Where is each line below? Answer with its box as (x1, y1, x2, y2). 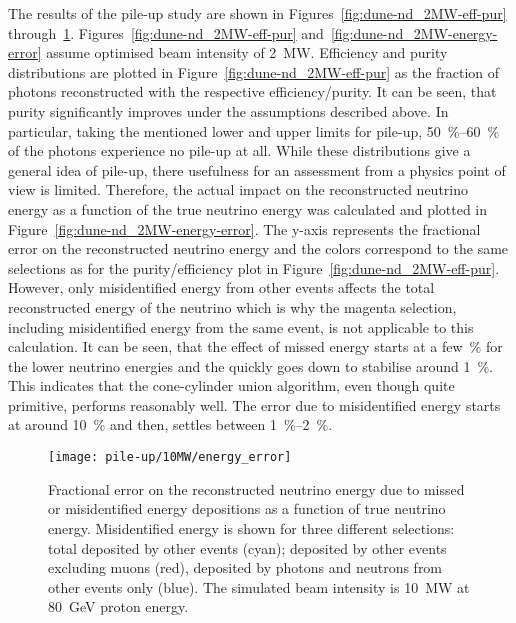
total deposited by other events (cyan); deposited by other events (48, 537, 447, 558)
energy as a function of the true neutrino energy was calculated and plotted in (8, 198, 488, 219)
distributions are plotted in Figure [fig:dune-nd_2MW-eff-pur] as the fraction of (8, 61, 500, 82)
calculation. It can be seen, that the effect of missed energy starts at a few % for (8, 336, 503, 357)
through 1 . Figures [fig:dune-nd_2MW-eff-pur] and (8, 22, 324, 43)
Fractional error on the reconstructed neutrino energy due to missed (48, 478, 465, 499)
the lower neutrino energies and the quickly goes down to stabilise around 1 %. (8, 355, 494, 376)
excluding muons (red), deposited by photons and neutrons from (48, 557, 443, 578)
